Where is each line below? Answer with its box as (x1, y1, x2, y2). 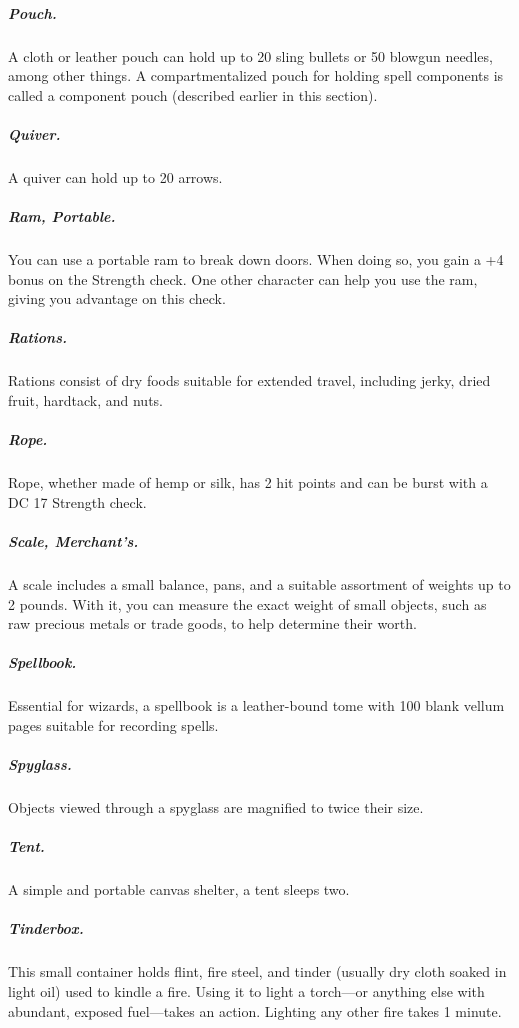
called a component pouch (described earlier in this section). (8, 84, 378, 105)
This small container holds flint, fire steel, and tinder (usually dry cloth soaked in (8, 961, 507, 982)
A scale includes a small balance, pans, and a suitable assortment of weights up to (8, 573, 511, 594)
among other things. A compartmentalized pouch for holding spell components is (8, 65, 504, 86)
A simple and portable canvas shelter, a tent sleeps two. (8, 879, 350, 900)
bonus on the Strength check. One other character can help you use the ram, (8, 268, 478, 289)
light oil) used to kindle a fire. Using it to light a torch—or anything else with (8, 980, 485, 1001)
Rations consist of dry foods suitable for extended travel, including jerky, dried (8, 370, 491, 391)
